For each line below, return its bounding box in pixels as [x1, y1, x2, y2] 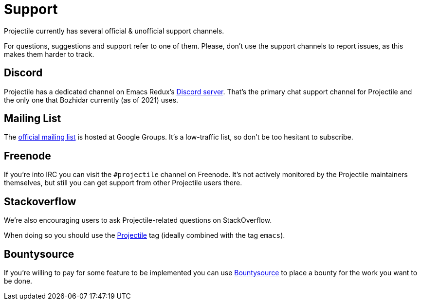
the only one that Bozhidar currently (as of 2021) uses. [4, 95, 179, 104]
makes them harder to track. [4, 50, 94, 58]
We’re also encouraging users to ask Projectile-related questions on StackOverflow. [4, 216, 272, 225]
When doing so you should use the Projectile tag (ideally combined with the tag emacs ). [4, 231, 285, 240]
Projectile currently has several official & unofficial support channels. [4, 26, 224, 35]
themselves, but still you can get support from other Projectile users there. [4, 179, 242, 187]
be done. [4, 276, 33, 285]
